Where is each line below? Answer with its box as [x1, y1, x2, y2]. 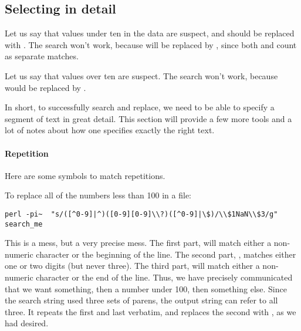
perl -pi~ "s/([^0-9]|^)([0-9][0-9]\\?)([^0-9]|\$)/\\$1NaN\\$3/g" [5, 210, 278, 218]
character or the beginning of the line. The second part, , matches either [36, 248, 296, 260]
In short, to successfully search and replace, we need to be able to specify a [5, 101, 275, 113]
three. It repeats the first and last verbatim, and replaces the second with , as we [5, 305, 296, 318]
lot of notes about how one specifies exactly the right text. [5, 124, 215, 136]
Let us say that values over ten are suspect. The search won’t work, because [5, 69, 278, 82]
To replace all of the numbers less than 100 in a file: [5, 189, 192, 201]
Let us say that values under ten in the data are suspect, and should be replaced [5, 27, 295, 39]
